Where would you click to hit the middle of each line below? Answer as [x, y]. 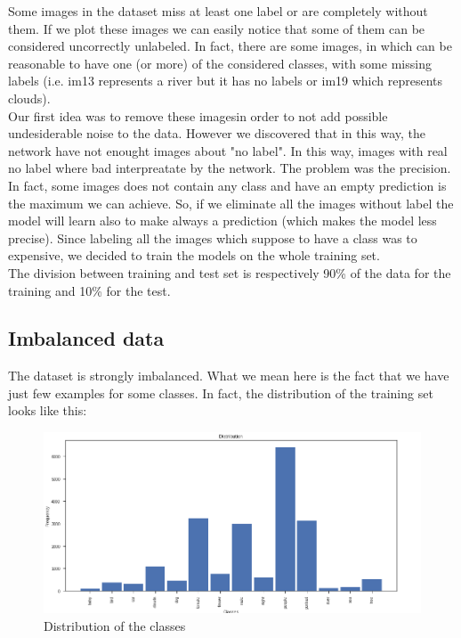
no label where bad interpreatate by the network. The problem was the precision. [230, 168]
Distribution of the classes [115, 625]
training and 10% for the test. [89, 290]
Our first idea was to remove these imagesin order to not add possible [198, 115]
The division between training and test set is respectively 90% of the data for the [230, 272]
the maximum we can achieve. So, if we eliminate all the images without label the [231, 203]
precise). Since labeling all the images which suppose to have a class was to [213, 237]
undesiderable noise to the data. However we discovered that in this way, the [217, 133]
